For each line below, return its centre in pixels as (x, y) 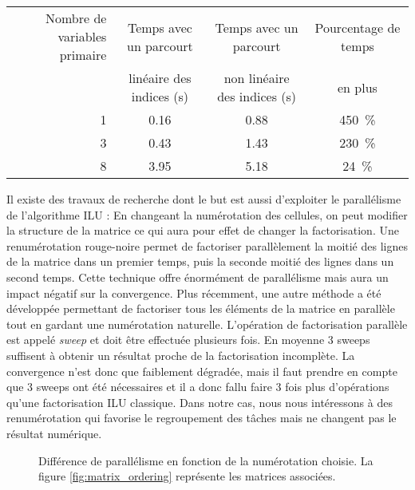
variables (82, 36)
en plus (358, 87)
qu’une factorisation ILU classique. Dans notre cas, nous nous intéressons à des (200, 402)
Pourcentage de (358, 27)
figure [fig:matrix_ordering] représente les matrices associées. (187, 476)
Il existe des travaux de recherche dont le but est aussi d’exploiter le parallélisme (204, 199)
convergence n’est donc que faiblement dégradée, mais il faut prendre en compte (202, 371)
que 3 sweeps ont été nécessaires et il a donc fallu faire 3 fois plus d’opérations (198, 387)
